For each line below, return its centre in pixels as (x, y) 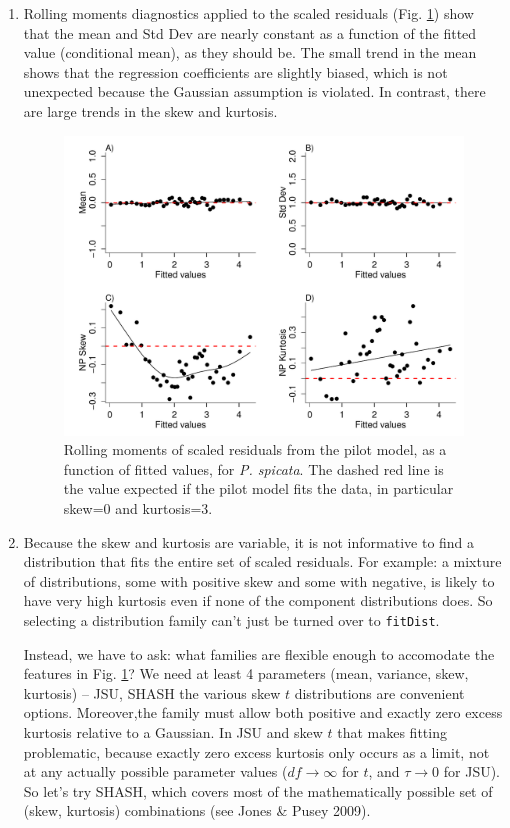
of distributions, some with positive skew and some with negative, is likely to (259, 580)
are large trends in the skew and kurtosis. (150, 110)
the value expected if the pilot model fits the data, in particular (258, 488)
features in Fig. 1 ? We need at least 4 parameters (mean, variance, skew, (246, 673)
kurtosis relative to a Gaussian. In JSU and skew (173, 732)
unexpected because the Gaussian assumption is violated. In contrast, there (254, 91)
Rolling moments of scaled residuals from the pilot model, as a (255, 449)
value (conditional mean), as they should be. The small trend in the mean (250, 52)
